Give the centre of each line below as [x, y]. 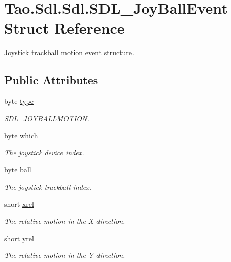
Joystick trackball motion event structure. [69, 52]
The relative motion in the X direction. [65, 221]
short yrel [19, 238]
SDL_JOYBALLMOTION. [47, 118]
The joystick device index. [44, 152]
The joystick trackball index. [48, 187]
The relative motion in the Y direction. [65, 255]
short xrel [19, 204]
